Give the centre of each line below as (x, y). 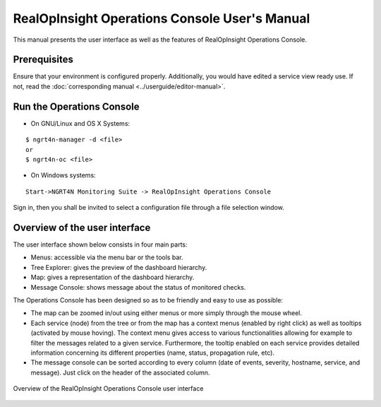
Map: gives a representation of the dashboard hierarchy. (113, 277)
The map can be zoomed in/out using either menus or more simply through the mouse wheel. (167, 313)
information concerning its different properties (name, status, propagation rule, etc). (153, 353)
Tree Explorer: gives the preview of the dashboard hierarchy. (119, 267)
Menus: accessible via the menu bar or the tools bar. (107, 257)
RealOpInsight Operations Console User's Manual (162, 18)
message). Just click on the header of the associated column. (120, 372)
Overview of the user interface (82, 227)
